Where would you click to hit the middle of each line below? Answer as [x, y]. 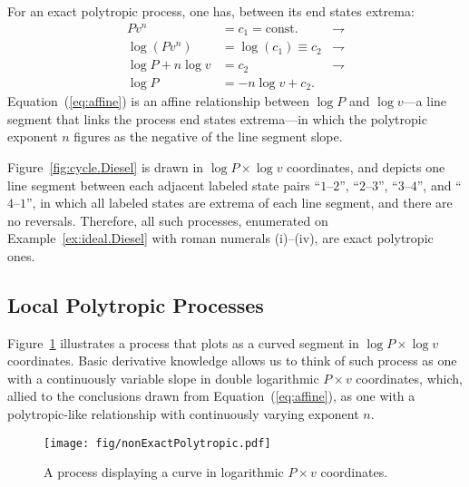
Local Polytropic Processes [136, 304]
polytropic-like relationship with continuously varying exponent [183, 414]
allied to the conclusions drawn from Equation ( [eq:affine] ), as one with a [211, 396]
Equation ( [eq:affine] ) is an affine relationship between [158, 101]
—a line [425, 101]
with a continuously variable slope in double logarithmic [163, 378]
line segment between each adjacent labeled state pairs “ [164, 185]
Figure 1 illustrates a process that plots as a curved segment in [183, 342]
